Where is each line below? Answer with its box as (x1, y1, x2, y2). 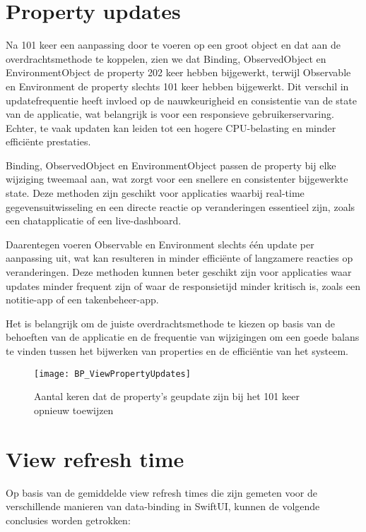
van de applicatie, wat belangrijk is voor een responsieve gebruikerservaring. (6, 107, 334, 121)
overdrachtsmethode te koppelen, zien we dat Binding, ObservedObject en (6, 51, 326, 66)
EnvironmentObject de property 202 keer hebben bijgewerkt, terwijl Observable (6, 65, 351, 80)
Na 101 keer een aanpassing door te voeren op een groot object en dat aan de (6, 37, 341, 52)
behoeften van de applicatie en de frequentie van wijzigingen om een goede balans (6, 330, 360, 344)
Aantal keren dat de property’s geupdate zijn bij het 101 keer (34, 389, 300, 404)
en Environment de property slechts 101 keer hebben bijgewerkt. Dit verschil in (6, 78, 349, 93)
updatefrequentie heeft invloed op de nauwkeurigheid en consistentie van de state (6, 92, 357, 107)
